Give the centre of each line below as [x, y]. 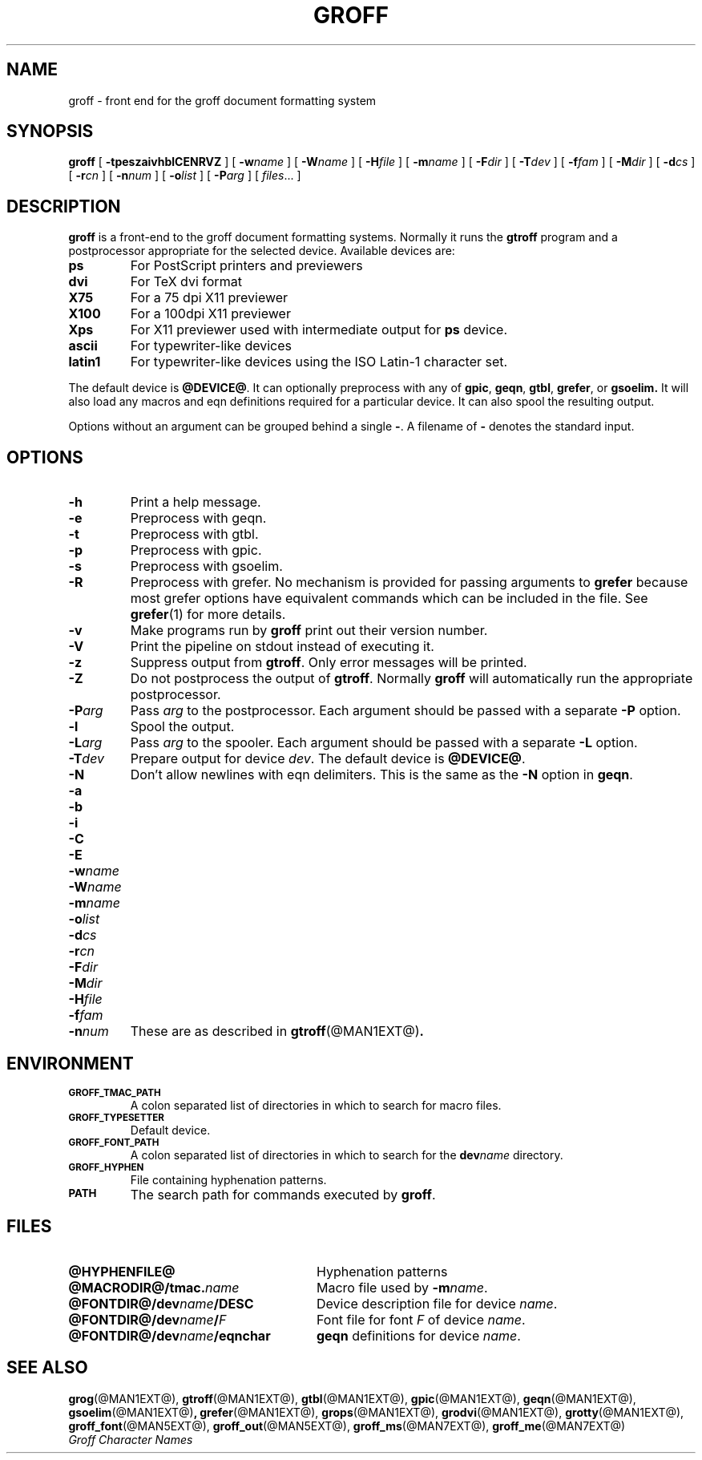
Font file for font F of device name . [421, 1319]
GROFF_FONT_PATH [114, 1142]
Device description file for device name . [437, 1303]
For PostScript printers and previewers [246, 266]
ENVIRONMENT [70, 1063]
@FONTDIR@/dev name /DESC [161, 1303]
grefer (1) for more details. [208, 615]
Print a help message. [196, 502]
